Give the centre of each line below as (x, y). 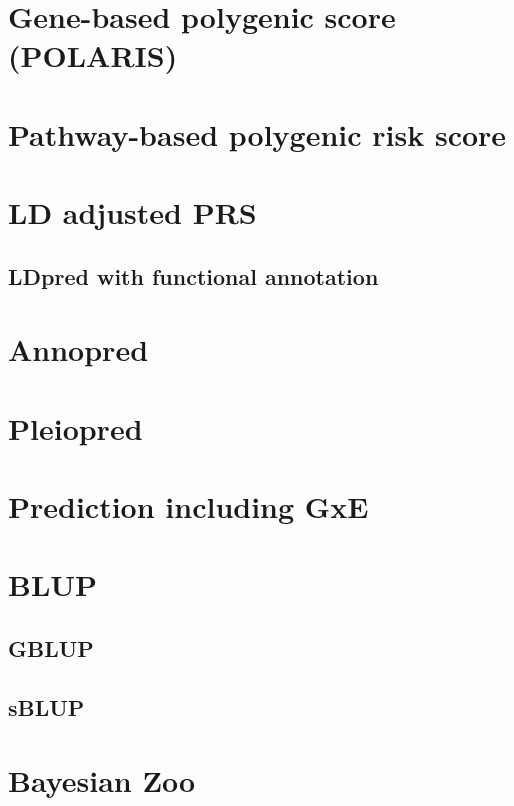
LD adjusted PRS (132, 212)
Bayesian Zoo (102, 780)
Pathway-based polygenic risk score (257, 133)
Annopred (78, 349)
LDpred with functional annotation (193, 275)
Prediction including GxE (188, 506)
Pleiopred (75, 427)
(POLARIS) (93, 55)
